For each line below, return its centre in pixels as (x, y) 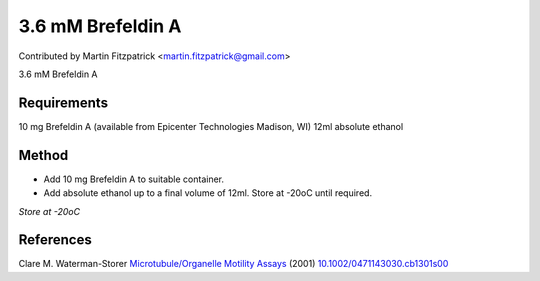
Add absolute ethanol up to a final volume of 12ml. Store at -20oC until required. (208, 193)
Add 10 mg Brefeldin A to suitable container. (134, 179)
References (55, 240)
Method (43, 155)
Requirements (63, 102)
